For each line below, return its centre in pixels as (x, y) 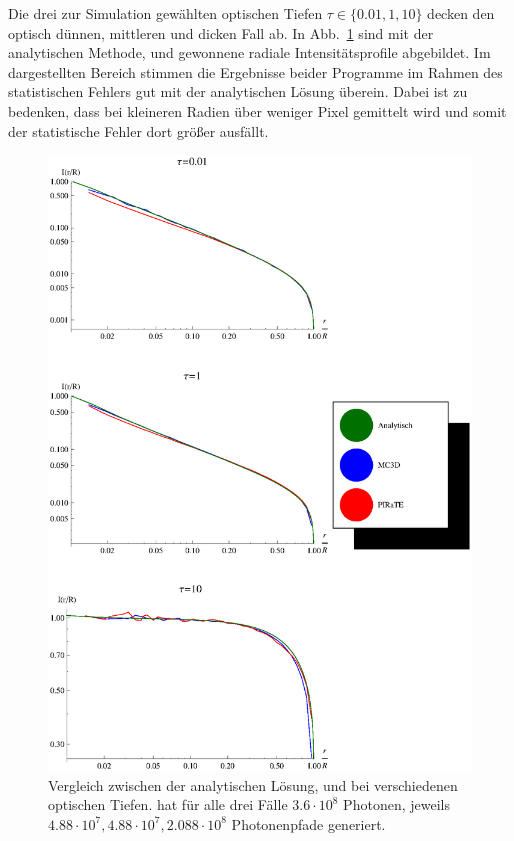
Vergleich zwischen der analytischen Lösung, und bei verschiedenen (253, 784)
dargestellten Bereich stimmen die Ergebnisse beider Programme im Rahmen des (255, 71)
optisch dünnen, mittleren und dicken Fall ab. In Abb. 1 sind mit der (221, 32)
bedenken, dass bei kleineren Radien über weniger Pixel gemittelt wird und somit (257, 110)
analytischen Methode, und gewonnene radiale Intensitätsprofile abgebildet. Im (249, 52)
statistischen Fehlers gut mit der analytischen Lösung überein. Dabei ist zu (238, 91)
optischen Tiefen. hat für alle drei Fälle (168, 804)
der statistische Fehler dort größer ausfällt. (138, 130)
